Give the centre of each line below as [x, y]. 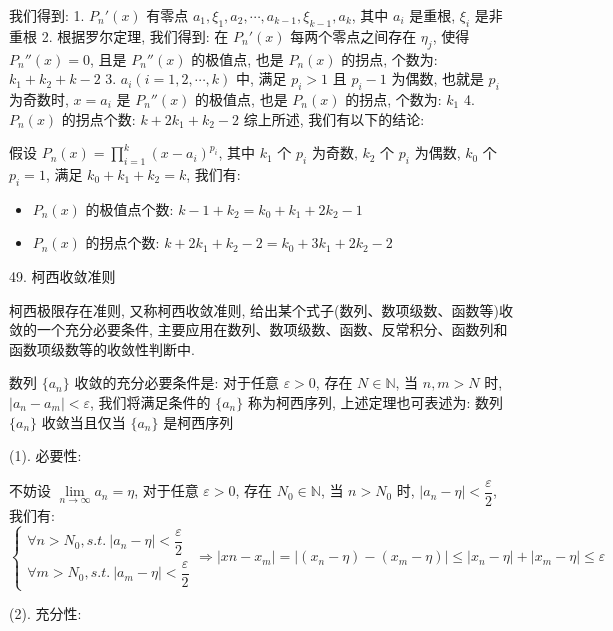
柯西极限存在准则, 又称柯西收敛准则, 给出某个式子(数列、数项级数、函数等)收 [261, 309]
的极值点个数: [129, 208]
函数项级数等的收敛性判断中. [102, 348]
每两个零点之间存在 [353, 35]
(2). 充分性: [45, 613]
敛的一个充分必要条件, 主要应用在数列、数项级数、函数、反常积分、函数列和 [258, 329]
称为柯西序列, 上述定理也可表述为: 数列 [375, 401]
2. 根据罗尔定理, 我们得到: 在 [135, 35]
